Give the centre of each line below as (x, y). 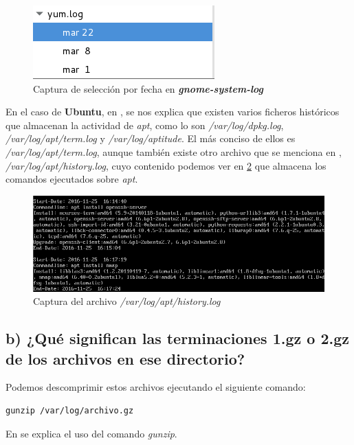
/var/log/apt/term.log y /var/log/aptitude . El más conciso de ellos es (151, 138)
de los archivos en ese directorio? (125, 358)
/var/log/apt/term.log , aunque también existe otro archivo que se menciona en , (174, 151)
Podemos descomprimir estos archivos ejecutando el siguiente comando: (156, 387)
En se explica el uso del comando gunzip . (91, 433)
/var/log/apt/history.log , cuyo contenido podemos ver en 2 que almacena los (166, 165)
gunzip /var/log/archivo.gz (70, 411)
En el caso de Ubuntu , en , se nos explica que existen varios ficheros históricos (173, 112)
